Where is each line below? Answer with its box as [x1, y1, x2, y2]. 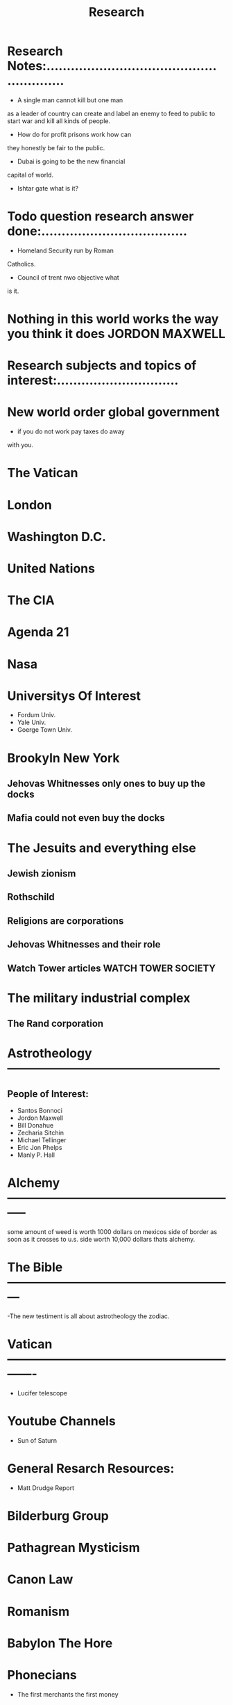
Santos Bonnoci [17, 1107, 62, 1115]
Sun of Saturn [17, 1436, 58, 1444]
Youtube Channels [7, 1414, 116, 1430]
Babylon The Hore [7, 1635, 113, 1651]
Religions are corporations [7, 915, 124, 927]
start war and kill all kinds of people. [7, 116, 111, 125]
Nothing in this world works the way [7, 311, 219, 327]
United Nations [7, 561, 96, 576]
